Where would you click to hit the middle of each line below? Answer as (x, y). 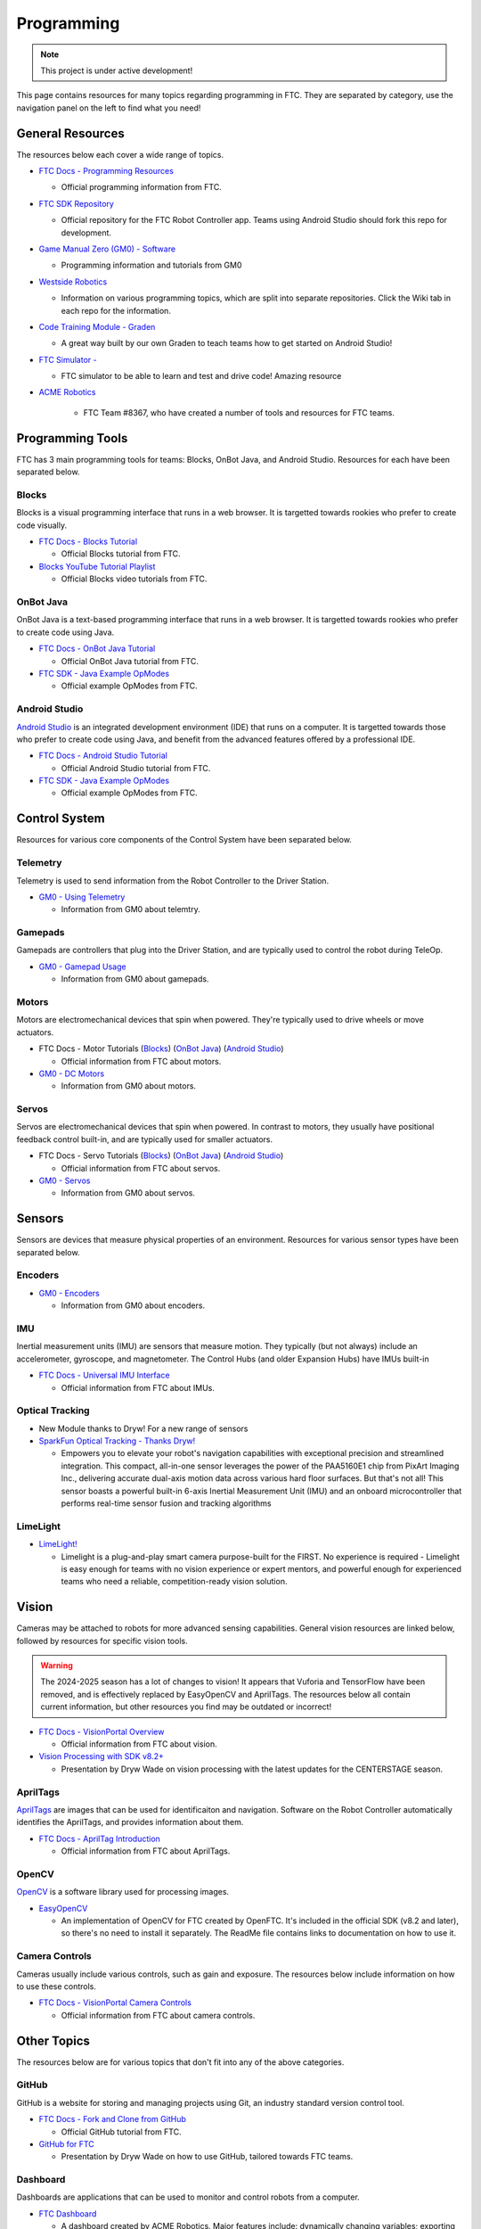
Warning (57, 1666)
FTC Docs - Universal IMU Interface (104, 1375)
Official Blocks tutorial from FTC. (121, 554)
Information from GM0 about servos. (128, 1193)
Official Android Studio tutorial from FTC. (136, 768)
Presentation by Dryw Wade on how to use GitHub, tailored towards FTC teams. (207, 2157)
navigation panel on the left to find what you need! (109, 108)
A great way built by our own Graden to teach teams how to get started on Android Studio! (227, 343)
